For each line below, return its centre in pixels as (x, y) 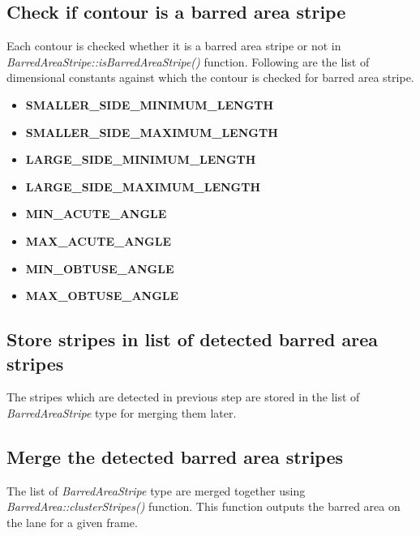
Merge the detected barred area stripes (175, 456)
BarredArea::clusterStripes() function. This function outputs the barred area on (204, 506)
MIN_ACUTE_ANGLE (96, 214)
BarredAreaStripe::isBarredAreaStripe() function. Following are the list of (188, 61)
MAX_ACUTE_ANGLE (98, 240)
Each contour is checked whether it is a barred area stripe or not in (174, 46)
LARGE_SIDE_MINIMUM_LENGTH (141, 159)
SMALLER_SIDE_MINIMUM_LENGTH (150, 104)
